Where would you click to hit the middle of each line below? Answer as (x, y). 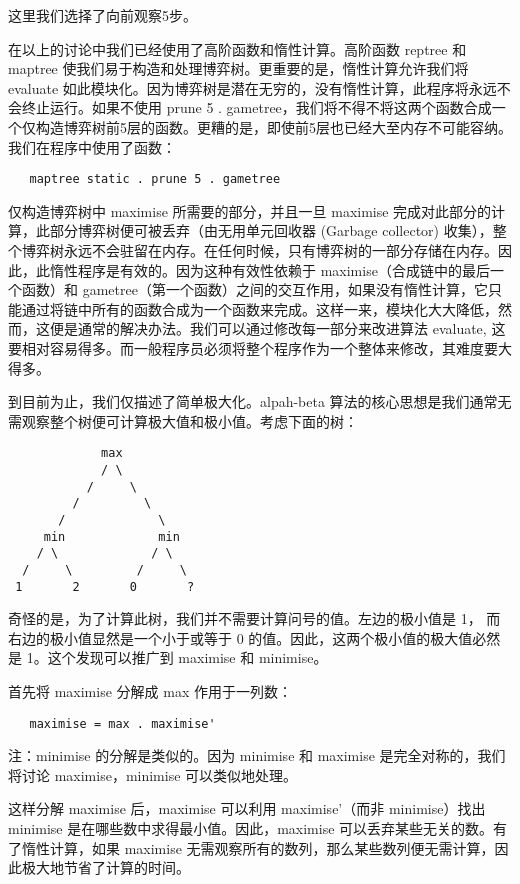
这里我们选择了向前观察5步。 (102, 15)
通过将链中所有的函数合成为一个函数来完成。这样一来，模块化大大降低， (259, 308)
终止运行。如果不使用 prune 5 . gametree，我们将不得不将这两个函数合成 (256, 107)
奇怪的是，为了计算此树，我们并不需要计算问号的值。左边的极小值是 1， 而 (254, 618)
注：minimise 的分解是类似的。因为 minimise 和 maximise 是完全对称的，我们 (257, 755)
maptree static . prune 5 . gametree (155, 179)
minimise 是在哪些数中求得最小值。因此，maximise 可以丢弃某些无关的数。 (251, 828)
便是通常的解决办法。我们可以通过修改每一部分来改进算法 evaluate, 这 (277, 328)
